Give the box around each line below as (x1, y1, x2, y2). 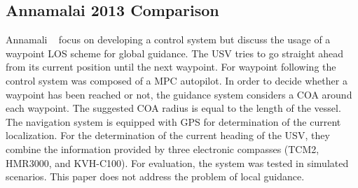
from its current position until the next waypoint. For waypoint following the (6, 59, 336, 74)
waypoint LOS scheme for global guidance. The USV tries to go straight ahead (6, 45, 344, 60)
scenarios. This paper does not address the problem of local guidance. (6, 169, 305, 184)
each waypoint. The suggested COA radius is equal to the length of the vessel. (6, 101, 341, 115)
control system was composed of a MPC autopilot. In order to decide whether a (6, 73, 347, 87)
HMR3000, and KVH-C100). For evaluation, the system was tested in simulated (6, 155, 349, 170)
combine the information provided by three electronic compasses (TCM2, (6, 141, 319, 156)
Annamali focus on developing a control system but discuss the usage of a (6, 32, 331, 47)
